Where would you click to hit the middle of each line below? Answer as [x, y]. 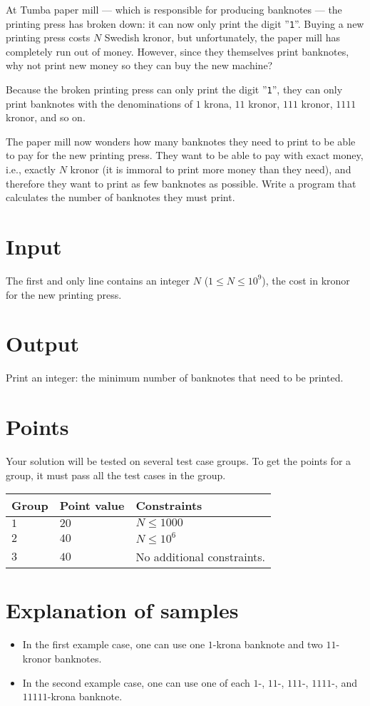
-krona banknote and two [268, 644]
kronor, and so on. [46, 117]
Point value [92, 506]
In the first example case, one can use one [114, 644]
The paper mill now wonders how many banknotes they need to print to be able [181, 141]
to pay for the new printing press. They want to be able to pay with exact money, [185, 155]
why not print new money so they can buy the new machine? [139, 65]
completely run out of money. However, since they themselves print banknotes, [178, 51]
